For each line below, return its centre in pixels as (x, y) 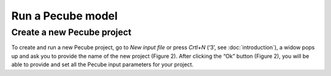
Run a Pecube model (64, 16)
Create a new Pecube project (71, 32)
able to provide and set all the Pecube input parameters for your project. (102, 64)
